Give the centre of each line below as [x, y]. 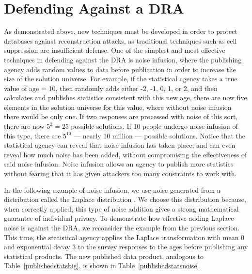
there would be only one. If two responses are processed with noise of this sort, [121, 116]
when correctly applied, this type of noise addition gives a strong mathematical [121, 208]
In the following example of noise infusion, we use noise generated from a [112, 190]
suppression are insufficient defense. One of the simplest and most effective [115, 50]
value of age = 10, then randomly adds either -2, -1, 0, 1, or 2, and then [111, 88]
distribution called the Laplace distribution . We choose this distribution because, [125, 199]
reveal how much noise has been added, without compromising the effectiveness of [126, 154]
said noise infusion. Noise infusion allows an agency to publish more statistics [119, 164]
